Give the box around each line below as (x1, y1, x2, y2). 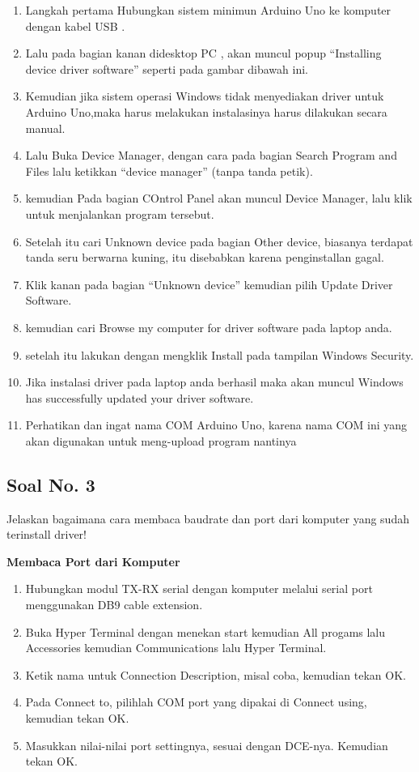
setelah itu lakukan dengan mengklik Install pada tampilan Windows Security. (25, 346, 414, 363)
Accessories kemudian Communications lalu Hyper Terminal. (25, 639, 327, 656)
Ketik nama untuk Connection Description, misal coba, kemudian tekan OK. (25, 666, 406, 683)
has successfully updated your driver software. (25, 389, 254, 406)
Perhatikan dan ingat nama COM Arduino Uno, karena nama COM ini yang (25, 416, 408, 433)
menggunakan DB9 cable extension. (25, 596, 203, 613)
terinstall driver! (6, 526, 87, 543)
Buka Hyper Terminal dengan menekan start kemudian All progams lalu (25, 623, 386, 640)
